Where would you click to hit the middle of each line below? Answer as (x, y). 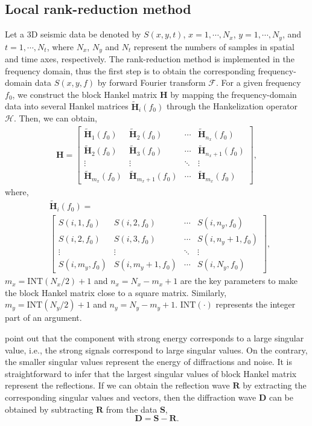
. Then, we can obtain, (55, 118)
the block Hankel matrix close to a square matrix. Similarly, (116, 292)
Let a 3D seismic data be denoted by (73, 34)
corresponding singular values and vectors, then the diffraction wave (131, 397)
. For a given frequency (259, 82)
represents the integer (256, 304)
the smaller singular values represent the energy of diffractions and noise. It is (148, 362)
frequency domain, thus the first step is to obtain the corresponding (130, 70)
